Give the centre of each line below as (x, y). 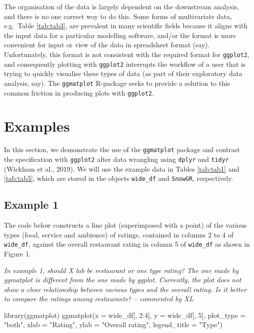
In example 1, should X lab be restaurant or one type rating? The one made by (121, 270)
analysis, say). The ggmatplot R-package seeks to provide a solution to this (117, 83)
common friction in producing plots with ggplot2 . (79, 92)
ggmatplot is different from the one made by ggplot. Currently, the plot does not (123, 280)
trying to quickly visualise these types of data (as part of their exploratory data (123, 73)
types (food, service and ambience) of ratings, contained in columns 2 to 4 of (119, 234)
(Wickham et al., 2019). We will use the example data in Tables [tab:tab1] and (122, 168)
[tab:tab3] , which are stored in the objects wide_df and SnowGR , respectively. (119, 178)
